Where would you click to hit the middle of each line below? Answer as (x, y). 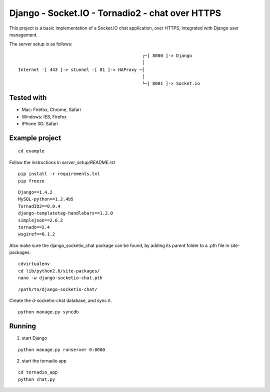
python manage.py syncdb (48, 312)
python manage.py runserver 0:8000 (62, 349)
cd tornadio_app (38, 372)
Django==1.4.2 (35, 192)
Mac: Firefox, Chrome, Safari (51, 109)
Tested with (28, 98)
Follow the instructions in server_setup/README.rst (62, 162)
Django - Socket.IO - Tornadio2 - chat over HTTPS (115, 13)
